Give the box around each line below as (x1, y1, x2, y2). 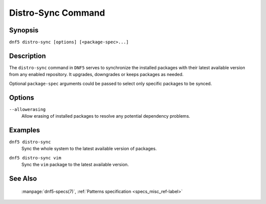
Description (9, 51, 46, 60)
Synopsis (9, 26, 39, 34)
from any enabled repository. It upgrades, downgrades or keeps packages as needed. (9, 72, 184, 77)
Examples (9, 126, 40, 134)
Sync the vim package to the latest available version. (21, 162, 129, 168)
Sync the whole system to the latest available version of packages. (21, 146, 157, 152)
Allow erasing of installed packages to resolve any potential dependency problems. (21, 113, 191, 119)
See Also (9, 174, 37, 182)
